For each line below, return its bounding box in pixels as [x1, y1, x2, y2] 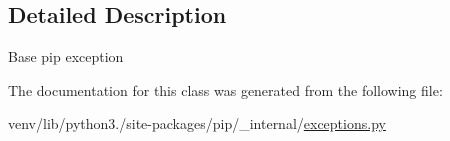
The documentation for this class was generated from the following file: [8, 79, 443, 100]
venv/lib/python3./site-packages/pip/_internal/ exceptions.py [8, 113, 386, 134]
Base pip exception [8, 46, 124, 67]
